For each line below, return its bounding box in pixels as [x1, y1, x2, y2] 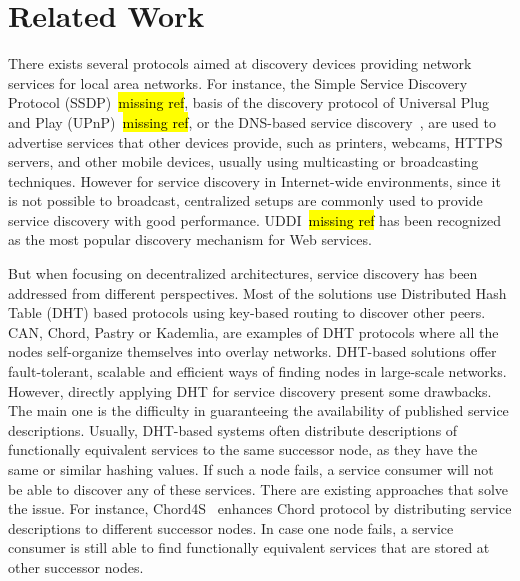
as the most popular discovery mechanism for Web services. [8, 229, 372, 250]
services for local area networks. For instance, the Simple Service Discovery [8, 72, 468, 93]
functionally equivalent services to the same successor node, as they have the [8, 439, 478, 460]
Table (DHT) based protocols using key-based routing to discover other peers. [8, 302, 486, 323]
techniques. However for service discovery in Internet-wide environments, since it [8, 170, 501, 191]
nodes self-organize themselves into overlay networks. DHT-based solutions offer [8, 341, 497, 362]
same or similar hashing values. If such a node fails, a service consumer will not [8, 459, 494, 479]
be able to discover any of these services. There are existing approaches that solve [8, 478, 508, 499]
